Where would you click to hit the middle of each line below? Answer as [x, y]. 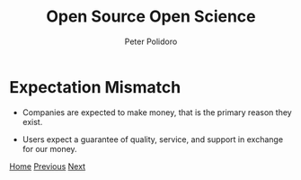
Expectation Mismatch [95, 87]
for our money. [50, 148]
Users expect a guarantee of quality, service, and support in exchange [153, 139]
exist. [32, 121]
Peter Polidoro [151, 41]
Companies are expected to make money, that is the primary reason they [157, 112]
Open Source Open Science [151, 17]
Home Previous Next [48, 166]
